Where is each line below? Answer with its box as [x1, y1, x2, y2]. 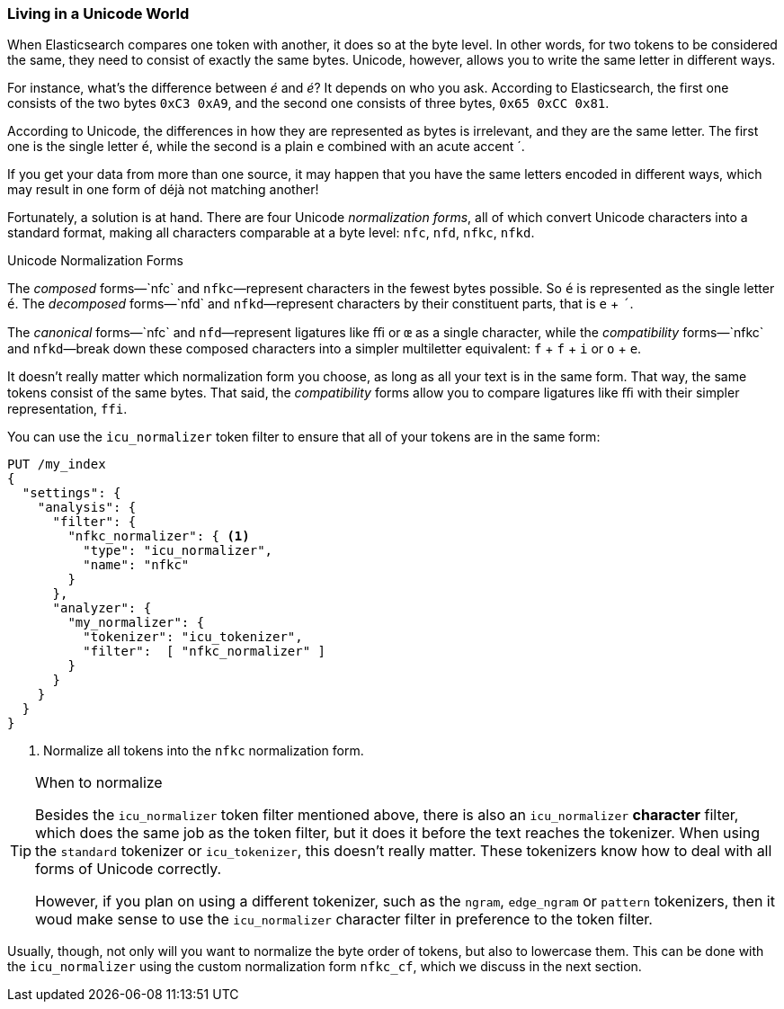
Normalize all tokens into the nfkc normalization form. [43, 743, 364, 759]
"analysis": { [37, 500, 137, 515]
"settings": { [22, 486, 121, 501]
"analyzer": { [52, 601, 152, 616]
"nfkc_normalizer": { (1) [67, 529, 250, 544]
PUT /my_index [7, 457, 106, 472]
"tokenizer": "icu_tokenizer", [83, 630, 303, 645]
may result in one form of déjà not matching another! [7, 182, 319, 198]
